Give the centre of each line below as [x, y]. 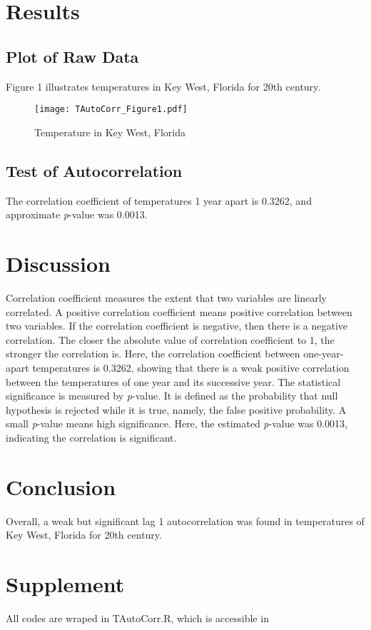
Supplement [65, 583]
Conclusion [61, 486]
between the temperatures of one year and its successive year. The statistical [173, 381]
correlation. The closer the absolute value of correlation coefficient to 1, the [170, 339]
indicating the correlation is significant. [91, 437]
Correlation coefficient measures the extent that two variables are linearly [166, 297]
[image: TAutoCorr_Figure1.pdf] [111, 110]
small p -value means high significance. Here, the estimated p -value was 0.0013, [177, 423]
